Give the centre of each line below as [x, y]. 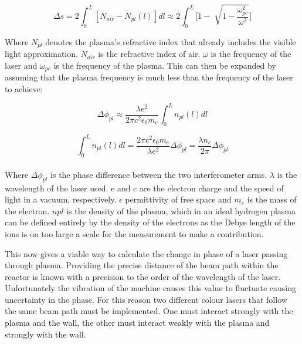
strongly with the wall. [45, 334]
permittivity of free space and [178, 199]
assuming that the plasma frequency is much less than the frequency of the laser [149, 77]
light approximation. [41, 54]
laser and [21, 65]
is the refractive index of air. [149, 54]
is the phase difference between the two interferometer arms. [159, 174]
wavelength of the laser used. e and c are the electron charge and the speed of [144, 188]
